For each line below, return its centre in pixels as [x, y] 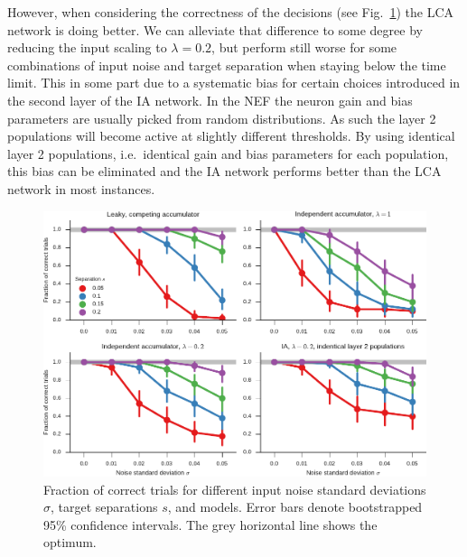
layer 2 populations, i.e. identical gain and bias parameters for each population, [228, 153]
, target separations [104, 507]
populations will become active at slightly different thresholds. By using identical [231, 136]
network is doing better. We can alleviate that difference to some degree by [215, 29]
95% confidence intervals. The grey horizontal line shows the [210, 524]
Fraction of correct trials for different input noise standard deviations [235, 489]
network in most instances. [81, 188]
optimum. [70, 542]
